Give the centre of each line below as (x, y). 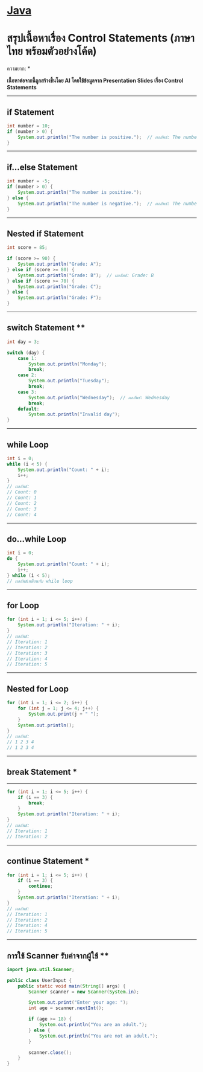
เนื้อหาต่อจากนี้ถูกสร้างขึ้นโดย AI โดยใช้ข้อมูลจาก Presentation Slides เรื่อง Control (95, 81)
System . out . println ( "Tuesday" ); (69, 381)
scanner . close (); (50, 1052)
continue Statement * (48, 861)
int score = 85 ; (27, 248)
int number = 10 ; (29, 126)
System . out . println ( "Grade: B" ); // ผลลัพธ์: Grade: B (86, 275)
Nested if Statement (45, 233)
